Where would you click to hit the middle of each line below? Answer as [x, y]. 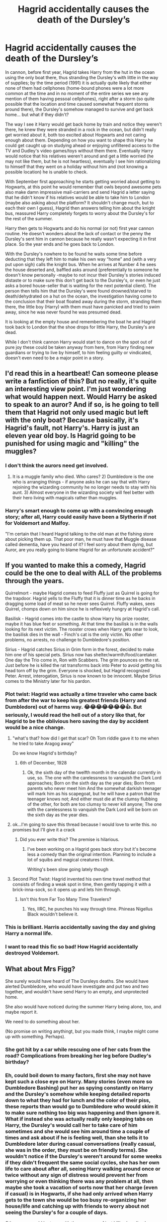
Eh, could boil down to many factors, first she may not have [78, 1075]
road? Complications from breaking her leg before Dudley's [78, 1056]
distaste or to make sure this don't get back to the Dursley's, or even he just [83, 280]
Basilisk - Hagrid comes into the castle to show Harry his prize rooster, [78, 618]
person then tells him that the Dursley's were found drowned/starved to [78, 291]
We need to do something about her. [42, 1021]
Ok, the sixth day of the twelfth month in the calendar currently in [94, 772]
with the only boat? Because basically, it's [72, 420]
